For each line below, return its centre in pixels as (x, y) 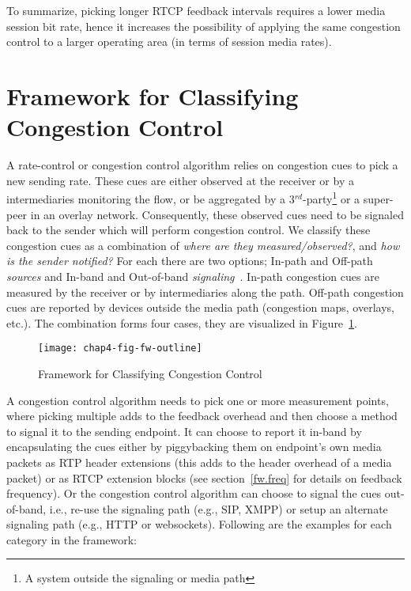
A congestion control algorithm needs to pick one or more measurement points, (198, 400)
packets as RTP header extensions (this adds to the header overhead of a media (199, 462)
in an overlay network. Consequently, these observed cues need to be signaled (217, 214)
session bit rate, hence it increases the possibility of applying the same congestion (204, 26)
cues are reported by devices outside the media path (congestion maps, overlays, (200, 307)
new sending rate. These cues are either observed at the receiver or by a (180, 180)
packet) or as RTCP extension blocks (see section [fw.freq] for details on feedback (204, 477)
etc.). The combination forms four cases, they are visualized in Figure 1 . (182, 322)
